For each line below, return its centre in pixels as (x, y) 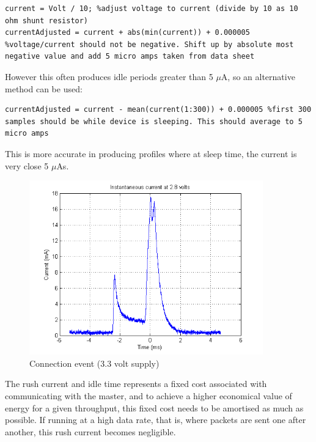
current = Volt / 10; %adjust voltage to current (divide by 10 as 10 (152, 9)
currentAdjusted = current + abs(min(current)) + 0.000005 (127, 33)
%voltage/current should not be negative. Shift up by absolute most (149, 44)
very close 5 (27, 165)
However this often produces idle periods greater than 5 (109, 76)
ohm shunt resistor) (47, 20)
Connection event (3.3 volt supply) (94, 363)
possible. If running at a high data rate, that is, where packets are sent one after (156, 420)
